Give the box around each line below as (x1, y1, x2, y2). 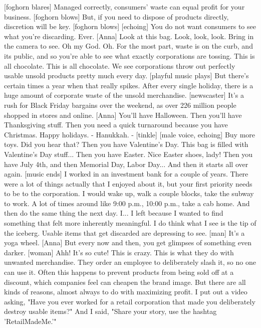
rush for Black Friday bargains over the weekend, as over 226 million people (4, 99, 236, 110)
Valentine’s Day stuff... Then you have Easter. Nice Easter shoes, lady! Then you (4, 148, 253, 159)
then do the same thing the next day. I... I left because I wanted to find (4, 208, 223, 218)
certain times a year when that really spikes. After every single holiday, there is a (4, 80, 253, 90)
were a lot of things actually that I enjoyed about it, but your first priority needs (4, 178, 252, 189)
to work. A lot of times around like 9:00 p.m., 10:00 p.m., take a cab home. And (4, 198, 250, 208)
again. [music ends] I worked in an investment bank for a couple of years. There (4, 169, 248, 179)
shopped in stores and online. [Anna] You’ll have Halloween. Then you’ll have (4, 109, 242, 120)
